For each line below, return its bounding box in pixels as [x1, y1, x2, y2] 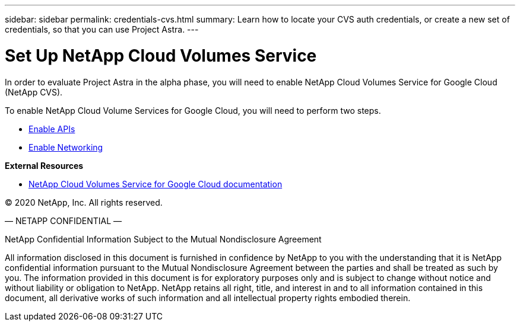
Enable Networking [28, 142, 103, 152]
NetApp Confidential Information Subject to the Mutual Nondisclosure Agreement [5, 234, 322, 244]
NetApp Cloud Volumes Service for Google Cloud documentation [28, 178, 283, 189]
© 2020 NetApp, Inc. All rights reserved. [5, 197, 163, 207]
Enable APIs [28, 123, 75, 134]
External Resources [5, 160, 84, 171]
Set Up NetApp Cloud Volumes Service [5, 45, 317, 66]
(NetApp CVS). [5, 87, 63, 97]
